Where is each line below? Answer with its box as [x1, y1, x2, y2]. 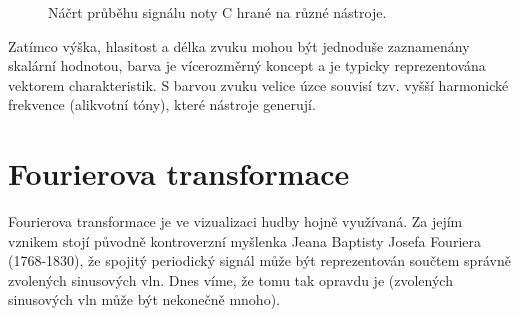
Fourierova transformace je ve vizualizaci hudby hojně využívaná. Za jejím [8, 211, 463, 232]
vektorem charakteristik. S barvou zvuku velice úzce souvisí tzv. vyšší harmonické [8, 74, 509, 95]
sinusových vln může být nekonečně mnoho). [8, 289, 280, 310]
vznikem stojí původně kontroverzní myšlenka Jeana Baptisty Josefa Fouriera [8, 230, 481, 251]
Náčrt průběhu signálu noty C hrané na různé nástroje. [48, 2, 387, 22]
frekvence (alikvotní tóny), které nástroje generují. [8, 94, 316, 115]
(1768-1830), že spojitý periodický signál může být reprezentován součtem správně [8, 250, 511, 271]
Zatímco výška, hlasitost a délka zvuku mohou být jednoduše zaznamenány [8, 35, 470, 56]
